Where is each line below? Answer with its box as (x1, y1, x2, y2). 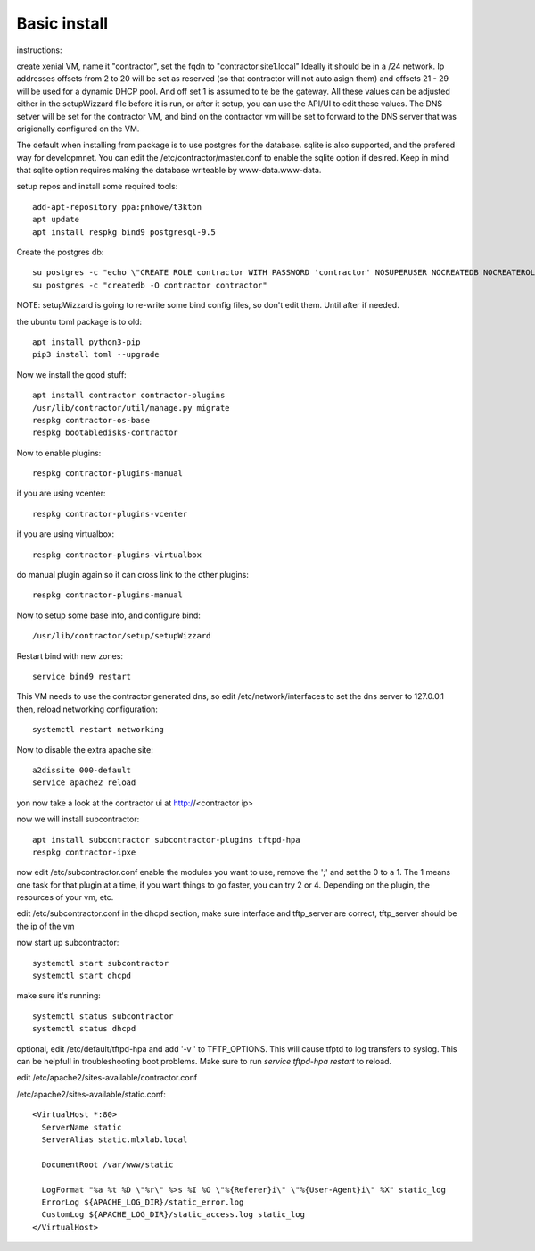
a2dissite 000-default (32, 764, 132, 775)
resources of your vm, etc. (16, 892, 114, 903)
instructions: (16, 45, 62, 55)
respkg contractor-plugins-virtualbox (32, 549, 202, 560)
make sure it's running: (16, 990, 102, 1001)
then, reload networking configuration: (16, 704, 158, 714)
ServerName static (41, 1122, 122, 1132)
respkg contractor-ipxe (32, 847, 136, 857)
